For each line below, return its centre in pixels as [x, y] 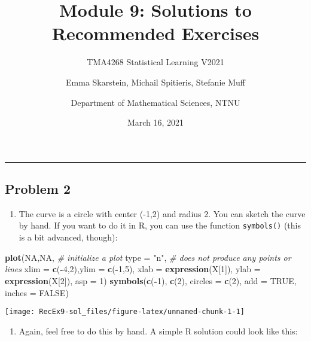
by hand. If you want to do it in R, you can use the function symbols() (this [160, 225]
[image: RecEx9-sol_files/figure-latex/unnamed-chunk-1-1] [125, 312]
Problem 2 [38, 189]
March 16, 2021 [155, 122]
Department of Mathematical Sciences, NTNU [155, 102]
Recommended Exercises [155, 33]
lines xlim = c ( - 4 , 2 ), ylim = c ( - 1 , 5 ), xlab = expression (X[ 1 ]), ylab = [133, 269]
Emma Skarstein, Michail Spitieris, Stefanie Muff [155, 82]
